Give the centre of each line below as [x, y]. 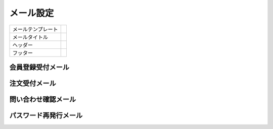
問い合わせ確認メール [42, 99]
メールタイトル [30, 37]
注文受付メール [33, 83]
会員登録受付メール [39, 67]
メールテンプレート [35, 29]
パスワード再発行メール [46, 116]
